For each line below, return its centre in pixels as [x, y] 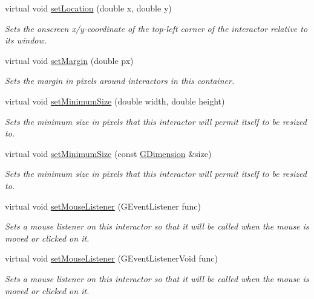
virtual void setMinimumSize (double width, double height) [115, 101]
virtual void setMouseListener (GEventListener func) [103, 206]
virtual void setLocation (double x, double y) [88, 8]
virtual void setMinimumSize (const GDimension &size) [108, 153]
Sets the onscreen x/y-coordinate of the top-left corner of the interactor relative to [156, 28]
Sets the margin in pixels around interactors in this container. [120, 81]
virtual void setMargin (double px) [69, 60]
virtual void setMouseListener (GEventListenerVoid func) [111, 258]
